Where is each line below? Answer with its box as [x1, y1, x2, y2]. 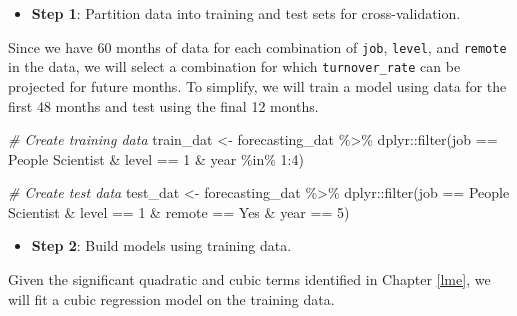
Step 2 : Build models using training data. [31, 235, 292, 256]
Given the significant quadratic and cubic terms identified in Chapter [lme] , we [8, 269, 491, 290]
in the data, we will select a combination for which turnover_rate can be [8, 56, 461, 77]
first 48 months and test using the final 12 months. [8, 95, 319, 116]
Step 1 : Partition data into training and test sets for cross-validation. [31, 3, 461, 23]
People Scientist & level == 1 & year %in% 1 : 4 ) [8, 148, 304, 169]
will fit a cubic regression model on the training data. [8, 288, 335, 309]
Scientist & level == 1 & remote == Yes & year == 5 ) [8, 201, 350, 222]
